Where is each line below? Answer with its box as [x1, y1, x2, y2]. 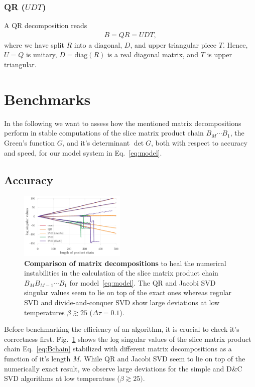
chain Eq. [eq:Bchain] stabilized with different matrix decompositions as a [4, 343, 232, 354]
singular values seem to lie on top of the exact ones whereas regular [24, 287, 232, 298]
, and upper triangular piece [130, 39, 217, 50]
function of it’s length [4, 353, 71, 363]
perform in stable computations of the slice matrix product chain [4, 127, 204, 138]
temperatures [24, 307, 65, 317]
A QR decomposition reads [4, 20, 87, 31]
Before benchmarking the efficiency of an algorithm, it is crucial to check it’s [4, 324, 239, 334]
